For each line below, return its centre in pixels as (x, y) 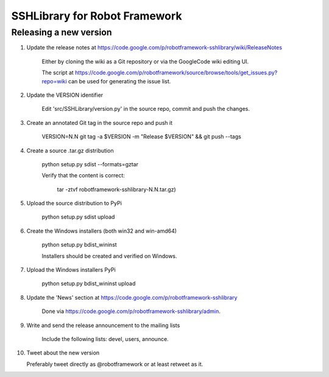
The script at (58, 72)
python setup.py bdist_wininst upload (89, 284)
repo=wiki (54, 81)
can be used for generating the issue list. (119, 81)
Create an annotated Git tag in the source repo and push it (100, 122)
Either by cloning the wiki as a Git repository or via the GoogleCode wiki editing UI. (145, 62)
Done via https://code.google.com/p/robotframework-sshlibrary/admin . (131, 311)
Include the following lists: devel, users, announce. (105, 339)
